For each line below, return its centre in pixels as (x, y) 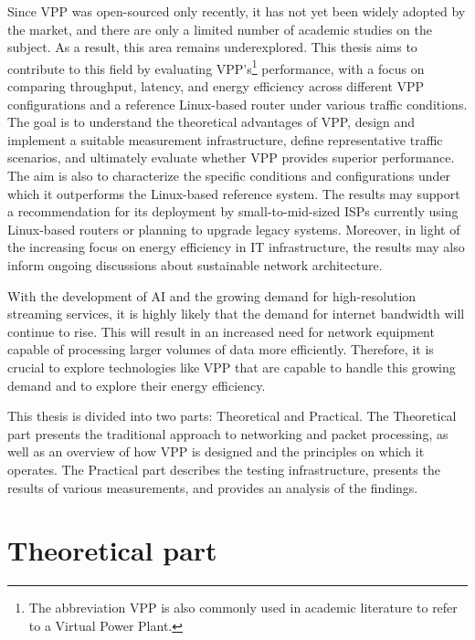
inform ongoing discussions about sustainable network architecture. (195, 264)
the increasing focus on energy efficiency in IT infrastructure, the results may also (236, 247)
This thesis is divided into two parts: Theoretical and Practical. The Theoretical (232, 416)
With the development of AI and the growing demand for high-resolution (212, 295)
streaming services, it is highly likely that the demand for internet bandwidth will (236, 314)
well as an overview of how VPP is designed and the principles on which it (216, 451)
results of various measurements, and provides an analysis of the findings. (213, 487)
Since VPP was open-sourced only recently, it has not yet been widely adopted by (237, 11)
